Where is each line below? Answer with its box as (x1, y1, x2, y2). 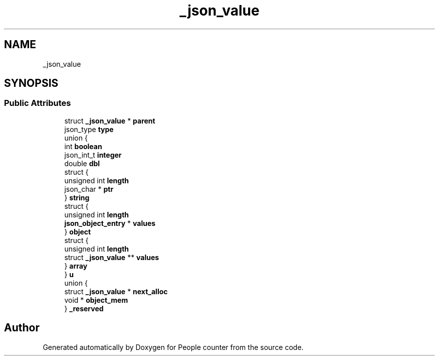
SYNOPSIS (4, 77, 59, 90)
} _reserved (64, 304, 104, 313)
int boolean (64, 142, 102, 151)
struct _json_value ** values (64, 253, 159, 262)
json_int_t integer (64, 150, 122, 159)
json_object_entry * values (64, 218, 156, 227)
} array (64, 261, 88, 270)
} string (64, 193, 90, 202)
